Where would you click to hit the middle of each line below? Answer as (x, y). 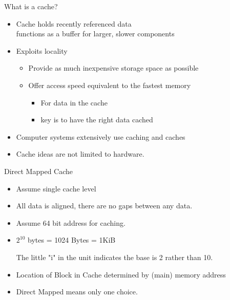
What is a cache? (31, 6)
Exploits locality (42, 50)
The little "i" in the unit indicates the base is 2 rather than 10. (114, 257)
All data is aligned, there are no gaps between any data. (104, 206)
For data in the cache (74, 102)
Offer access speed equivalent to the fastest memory (110, 85)
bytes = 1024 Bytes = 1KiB (72, 240)
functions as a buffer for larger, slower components (95, 34)
